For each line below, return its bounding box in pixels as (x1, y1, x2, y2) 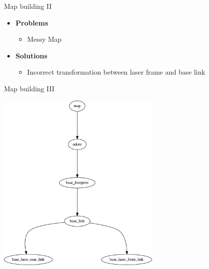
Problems (15, 17, 49, 27)
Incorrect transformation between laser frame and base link (27, 67, 206, 77)
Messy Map (27, 34, 62, 44)
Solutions (15, 50, 48, 60)
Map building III (4, 83, 54, 93)
